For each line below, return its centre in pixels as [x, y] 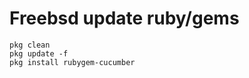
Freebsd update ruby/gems [124, 18]
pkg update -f [39, 53]
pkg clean [30, 45]
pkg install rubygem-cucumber [72, 62]
